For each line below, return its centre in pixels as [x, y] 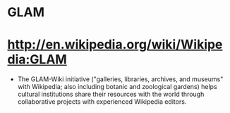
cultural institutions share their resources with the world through [111, 94]
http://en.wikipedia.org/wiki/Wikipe [115, 45]
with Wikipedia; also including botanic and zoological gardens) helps [117, 87]
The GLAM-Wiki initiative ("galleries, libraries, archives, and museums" [120, 79]
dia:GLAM [37, 60]
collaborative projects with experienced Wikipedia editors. [102, 102]
